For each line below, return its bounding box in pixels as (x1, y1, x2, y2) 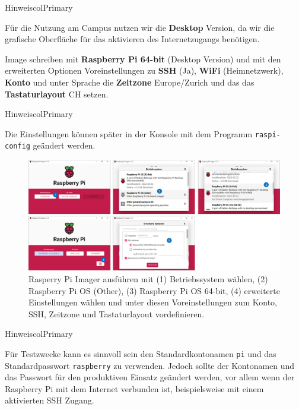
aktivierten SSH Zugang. (5, 394, 94, 406)
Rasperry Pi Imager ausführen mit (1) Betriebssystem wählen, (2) (28, 272, 268, 285)
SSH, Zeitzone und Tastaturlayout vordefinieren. (28, 307, 205, 320)
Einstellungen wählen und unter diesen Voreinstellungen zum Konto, (28, 296, 277, 308)
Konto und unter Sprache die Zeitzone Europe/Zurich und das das (5, 75, 255, 88)
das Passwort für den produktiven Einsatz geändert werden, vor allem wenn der (5, 371, 295, 383)
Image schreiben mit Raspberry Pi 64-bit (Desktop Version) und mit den (5, 52, 281, 65)
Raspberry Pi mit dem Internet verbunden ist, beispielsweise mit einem (5, 382, 264, 395)
